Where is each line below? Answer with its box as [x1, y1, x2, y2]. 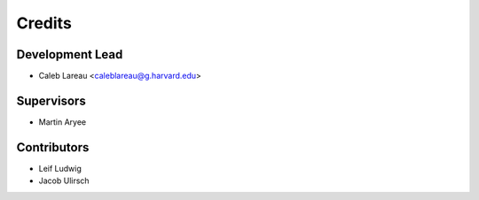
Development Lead [16, 47, 123, 62]
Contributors [16, 140, 90, 155]
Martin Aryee [38, 116, 87, 127]
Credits [16, 13, 73, 33]
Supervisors [16, 93, 86, 108]
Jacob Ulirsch [38, 175, 90, 186]
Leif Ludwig [38, 163, 82, 173]
